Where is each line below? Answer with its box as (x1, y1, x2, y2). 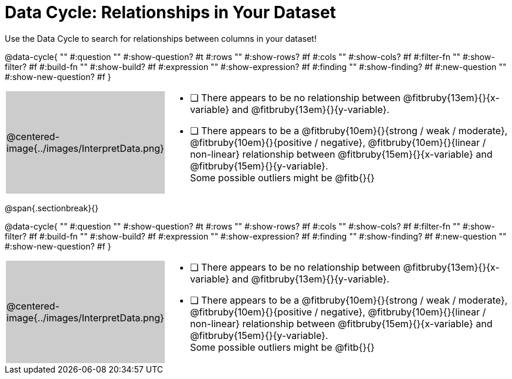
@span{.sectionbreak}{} (5, 202, 99, 213)
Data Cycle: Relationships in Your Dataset (5, 2, 336, 22)
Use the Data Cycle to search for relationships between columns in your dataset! (5, 33, 317, 44)
